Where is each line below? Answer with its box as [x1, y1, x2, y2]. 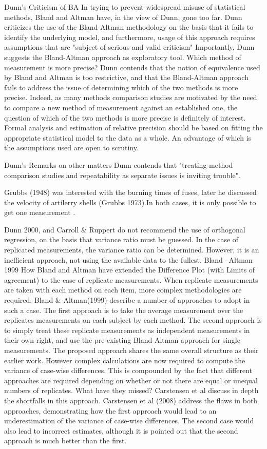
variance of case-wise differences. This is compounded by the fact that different [4, 365, 253, 376]
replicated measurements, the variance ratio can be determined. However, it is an [4, 244, 259, 255]
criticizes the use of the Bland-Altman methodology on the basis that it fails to [4, 22, 254, 32]
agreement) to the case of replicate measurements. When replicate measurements [4, 274, 258, 285]
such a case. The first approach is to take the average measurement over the [4, 304, 243, 315]
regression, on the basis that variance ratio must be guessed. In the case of [4, 234, 239, 245]
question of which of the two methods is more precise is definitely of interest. [4, 112, 246, 123]
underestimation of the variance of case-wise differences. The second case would [4, 415, 254, 426]
